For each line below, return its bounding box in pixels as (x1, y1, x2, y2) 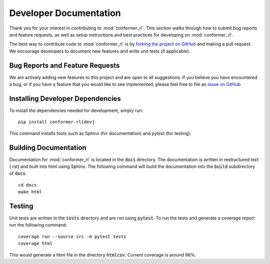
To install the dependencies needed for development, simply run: (9, 107, 143, 113)
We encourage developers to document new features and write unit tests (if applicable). (9, 48, 190, 54)
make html (18, 189, 42, 195)
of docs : (9, 170, 27, 176)
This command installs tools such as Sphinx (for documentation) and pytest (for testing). (9, 130, 191, 136)
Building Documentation (9, 143, 87, 152)
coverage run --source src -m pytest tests (18, 233, 126, 239)
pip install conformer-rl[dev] (18, 119, 95, 125)
